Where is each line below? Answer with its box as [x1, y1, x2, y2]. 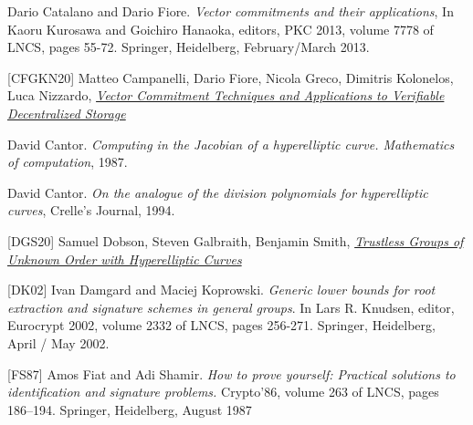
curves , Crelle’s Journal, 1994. [7, 201, 175, 220]
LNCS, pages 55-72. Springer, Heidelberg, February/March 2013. [7, 37, 370, 57]
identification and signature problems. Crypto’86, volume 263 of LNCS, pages [7, 382, 439, 401]
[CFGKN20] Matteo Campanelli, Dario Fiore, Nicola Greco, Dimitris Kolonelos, [7, 67, 454, 87]
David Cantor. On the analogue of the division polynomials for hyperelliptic [7, 182, 428, 202]
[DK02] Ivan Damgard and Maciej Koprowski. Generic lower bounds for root [7, 280, 436, 299]
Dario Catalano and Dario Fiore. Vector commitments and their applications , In [7, 2, 454, 20]
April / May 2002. [7, 333, 110, 352]
